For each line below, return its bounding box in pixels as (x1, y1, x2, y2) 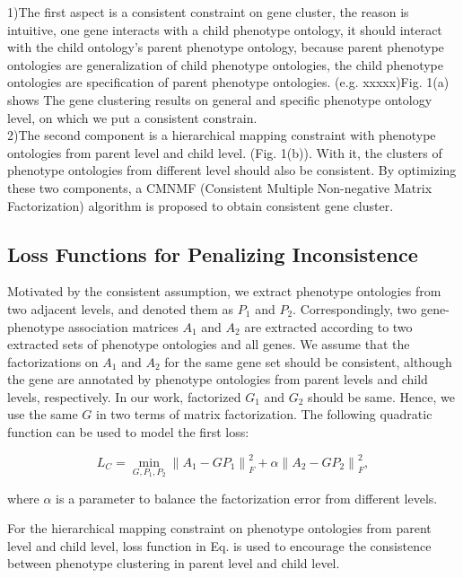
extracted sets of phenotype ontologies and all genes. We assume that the (7, 335, 410, 354)
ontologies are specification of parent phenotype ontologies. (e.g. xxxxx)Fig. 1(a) (7, 73, 450, 92)
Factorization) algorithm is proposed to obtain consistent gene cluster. (7, 196, 394, 215)
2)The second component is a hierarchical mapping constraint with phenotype (7, 126, 436, 144)
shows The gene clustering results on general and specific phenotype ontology (7, 90, 432, 109)
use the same (7, 405, 78, 424)
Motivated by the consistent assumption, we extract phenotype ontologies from (7, 282, 441, 301)
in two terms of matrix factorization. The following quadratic (96, 405, 432, 424)
